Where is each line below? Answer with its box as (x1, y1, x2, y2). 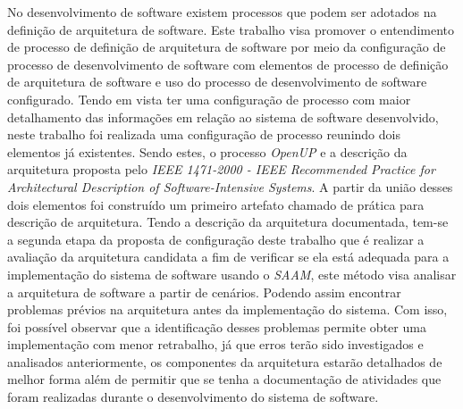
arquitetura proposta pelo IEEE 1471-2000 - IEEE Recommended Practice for (7, 160, 435, 179)
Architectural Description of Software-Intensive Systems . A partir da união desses (7, 177, 453, 196)
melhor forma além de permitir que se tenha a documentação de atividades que (7, 370, 442, 388)
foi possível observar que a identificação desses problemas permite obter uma (7, 317, 426, 336)
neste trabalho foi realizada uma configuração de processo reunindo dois (7, 125, 400, 144)
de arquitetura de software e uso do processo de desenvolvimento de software (7, 72, 427, 91)
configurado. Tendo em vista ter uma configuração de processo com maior (7, 89, 411, 108)
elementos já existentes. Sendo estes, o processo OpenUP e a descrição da (7, 142, 408, 161)
